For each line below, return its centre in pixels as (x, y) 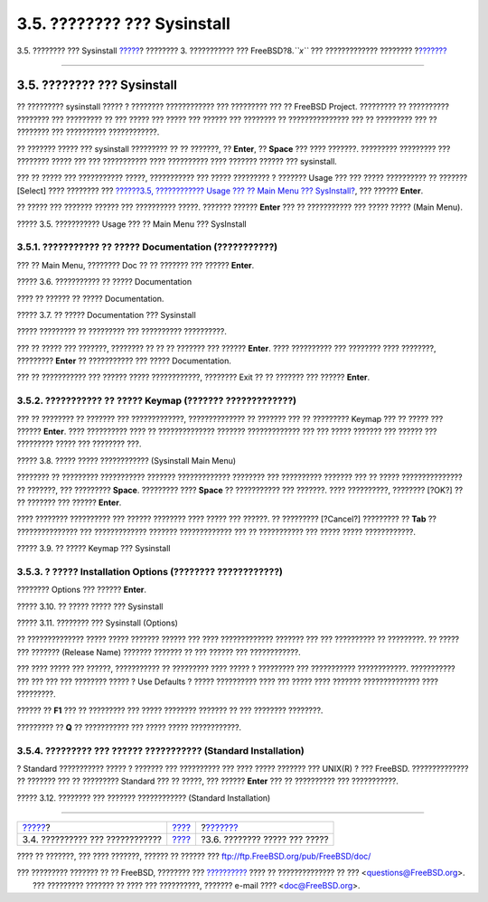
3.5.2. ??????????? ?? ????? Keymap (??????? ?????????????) (157, 400)
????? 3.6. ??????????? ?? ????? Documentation (104, 282)
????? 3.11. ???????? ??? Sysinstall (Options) (97, 623)
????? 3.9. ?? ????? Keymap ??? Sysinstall (94, 549)
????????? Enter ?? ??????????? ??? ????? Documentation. (124, 361)
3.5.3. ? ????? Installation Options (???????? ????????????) (150, 571)
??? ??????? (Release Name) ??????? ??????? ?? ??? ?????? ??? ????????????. (159, 652)
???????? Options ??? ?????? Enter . (82, 590)
